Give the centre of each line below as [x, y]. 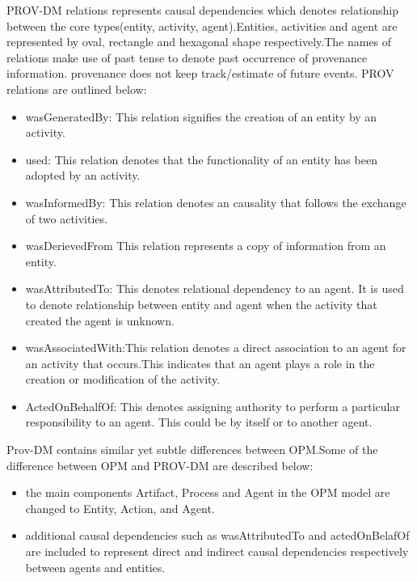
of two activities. [66, 218]
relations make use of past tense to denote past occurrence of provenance [187, 57]
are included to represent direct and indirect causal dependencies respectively [217, 551]
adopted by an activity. [83, 175]
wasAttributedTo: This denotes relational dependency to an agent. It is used [215, 288]
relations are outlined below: [77, 89]
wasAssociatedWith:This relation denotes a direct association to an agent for [216, 348]
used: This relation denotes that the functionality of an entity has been [201, 159]
